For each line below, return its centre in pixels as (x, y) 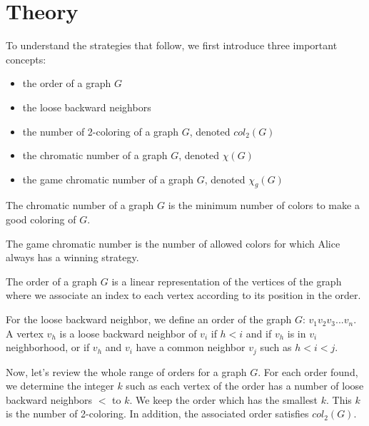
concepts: (26, 59)
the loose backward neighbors (87, 107)
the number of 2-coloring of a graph (101, 131)
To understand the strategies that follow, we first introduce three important (172, 45)
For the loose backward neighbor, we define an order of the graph (149, 319)
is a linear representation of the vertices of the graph (227, 281)
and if (259, 333)
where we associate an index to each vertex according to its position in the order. (183, 295)
